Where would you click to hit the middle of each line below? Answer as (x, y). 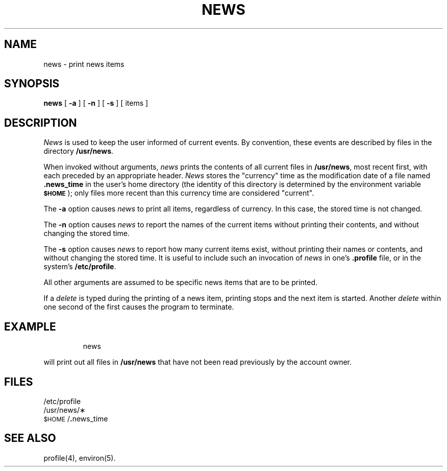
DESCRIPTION (41, 123)
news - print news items (84, 64)
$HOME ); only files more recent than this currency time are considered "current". (179, 193)
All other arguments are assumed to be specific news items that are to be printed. (181, 282)
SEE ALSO (30, 438)
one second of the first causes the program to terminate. (139, 307)
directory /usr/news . (79, 151)
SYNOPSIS (32, 84)
